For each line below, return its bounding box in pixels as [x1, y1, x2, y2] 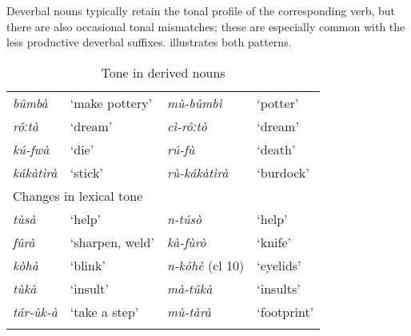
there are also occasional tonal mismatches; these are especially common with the [6, 18, 405, 34]
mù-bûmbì [166, 93, 222, 112]
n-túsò [166, 209, 202, 228]
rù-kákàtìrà [166, 162, 229, 182]
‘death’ [257, 139, 296, 158]
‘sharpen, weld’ [70, 232, 154, 251]
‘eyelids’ [257, 255, 301, 274]
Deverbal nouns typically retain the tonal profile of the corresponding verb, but [6, 2, 395, 18]
